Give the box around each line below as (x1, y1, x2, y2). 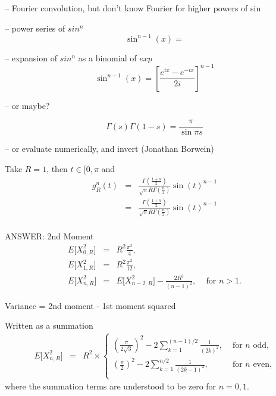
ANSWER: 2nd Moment (5, 230, 94, 242)
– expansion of (5, 51, 57, 64)
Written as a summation (5, 319, 93, 332)
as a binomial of (78, 51, 137, 64)
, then (46, 163, 68, 175)
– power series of (5, 21, 65, 34)
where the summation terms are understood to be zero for (5, 380, 217, 392)
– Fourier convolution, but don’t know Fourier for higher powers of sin (5, 2, 261, 14)
